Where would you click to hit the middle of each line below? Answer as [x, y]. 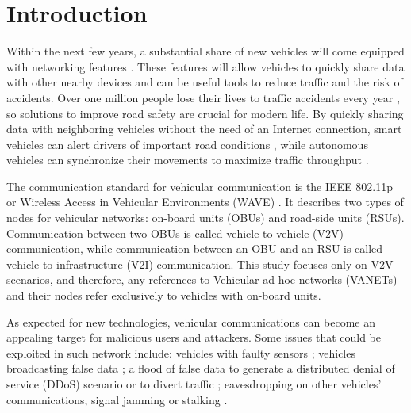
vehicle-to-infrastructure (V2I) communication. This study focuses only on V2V [200, 264]
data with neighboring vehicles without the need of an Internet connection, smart [204, 129]
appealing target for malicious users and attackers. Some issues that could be [194, 337]
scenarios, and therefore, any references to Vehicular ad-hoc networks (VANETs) [202, 279]
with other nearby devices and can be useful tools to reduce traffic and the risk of [205, 82]
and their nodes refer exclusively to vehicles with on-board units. [164, 295]
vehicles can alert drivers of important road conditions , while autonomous [187, 144]
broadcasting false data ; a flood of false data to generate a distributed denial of [201, 368]
